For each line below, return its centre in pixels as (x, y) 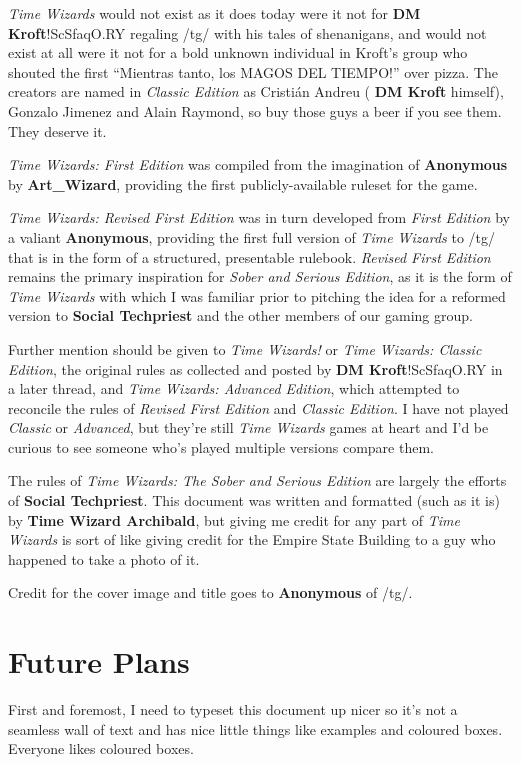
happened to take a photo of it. (104, 558)
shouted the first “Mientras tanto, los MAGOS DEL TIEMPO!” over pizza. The (253, 71)
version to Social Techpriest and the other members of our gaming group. (240, 315)
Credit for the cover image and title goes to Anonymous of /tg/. (210, 592)
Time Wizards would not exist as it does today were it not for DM (214, 13)
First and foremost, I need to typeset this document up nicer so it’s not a (233, 709)
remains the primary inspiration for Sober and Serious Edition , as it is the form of (260, 276)
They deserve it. (57, 130)
